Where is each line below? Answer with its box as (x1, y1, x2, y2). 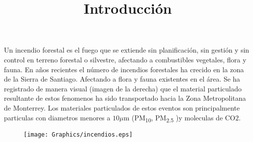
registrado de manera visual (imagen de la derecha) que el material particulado (4, 83, 242, 93)
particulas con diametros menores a (4, 112, 111, 122)
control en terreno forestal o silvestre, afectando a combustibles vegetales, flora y (4, 54, 247, 64)
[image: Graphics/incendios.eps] (24, 131, 133, 138)
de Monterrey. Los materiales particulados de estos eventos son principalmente (4, 102, 240, 113)
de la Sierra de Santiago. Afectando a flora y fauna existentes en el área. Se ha (4, 74, 240, 84)
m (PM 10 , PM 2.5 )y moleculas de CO (123, 112, 236, 124)
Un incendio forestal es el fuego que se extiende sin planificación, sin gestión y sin (4, 45, 250, 55)
